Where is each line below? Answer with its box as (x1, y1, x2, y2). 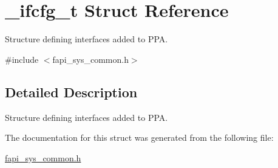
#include (5, 53, 39, 65)
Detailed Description (5, 82, 138, 101)
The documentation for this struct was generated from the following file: (5, 131, 274, 144)
